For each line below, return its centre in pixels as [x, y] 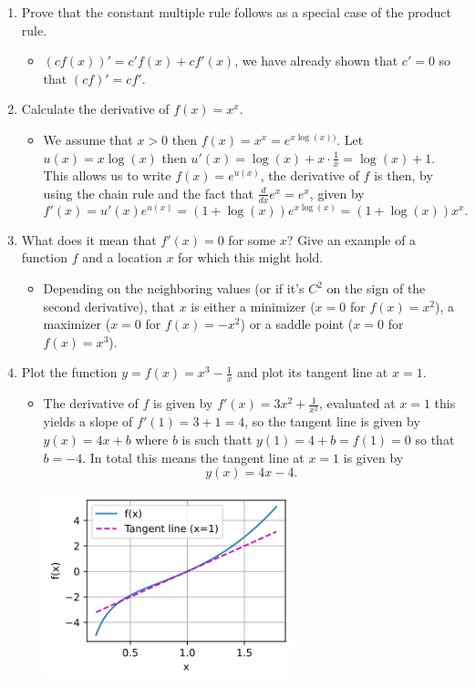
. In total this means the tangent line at [193, 457]
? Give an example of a [351, 239]
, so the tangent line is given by [332, 421]
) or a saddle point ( [297, 324]
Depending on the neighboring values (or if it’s [174, 288]
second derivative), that [109, 306]
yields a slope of [88, 421]
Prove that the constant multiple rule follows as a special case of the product [237, 12]
